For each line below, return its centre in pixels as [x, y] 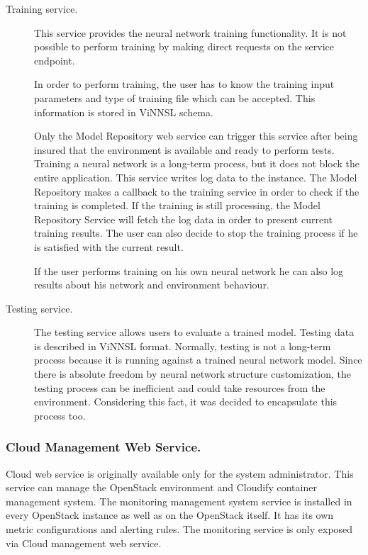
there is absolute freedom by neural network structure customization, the [193, 374]
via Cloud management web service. [84, 543]
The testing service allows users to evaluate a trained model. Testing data [194, 332]
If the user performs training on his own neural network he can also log [189, 270]
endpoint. [55, 60]
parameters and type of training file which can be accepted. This [175, 97]
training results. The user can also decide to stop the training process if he [196, 233]
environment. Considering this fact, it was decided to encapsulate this [186, 402]
